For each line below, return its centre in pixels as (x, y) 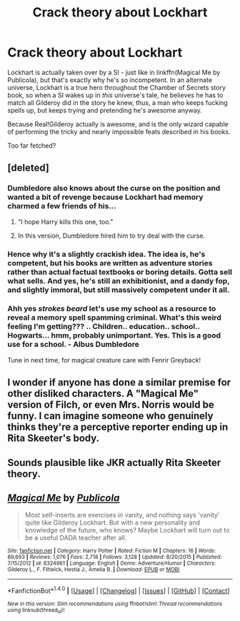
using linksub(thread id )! (36, 611)
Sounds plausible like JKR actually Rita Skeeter (114, 462)
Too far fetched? (32, 145)
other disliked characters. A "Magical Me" (103, 394)
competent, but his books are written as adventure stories (110, 263)
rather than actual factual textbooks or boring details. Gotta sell (120, 272)
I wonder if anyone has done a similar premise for (119, 383)
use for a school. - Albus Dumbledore (73, 345)
